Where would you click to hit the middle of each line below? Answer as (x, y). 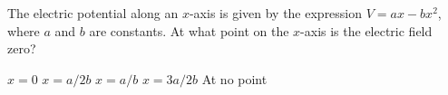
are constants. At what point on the (189, 30)
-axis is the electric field (366, 30)
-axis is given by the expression (276, 13)
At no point (234, 78)
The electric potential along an (93, 13)
